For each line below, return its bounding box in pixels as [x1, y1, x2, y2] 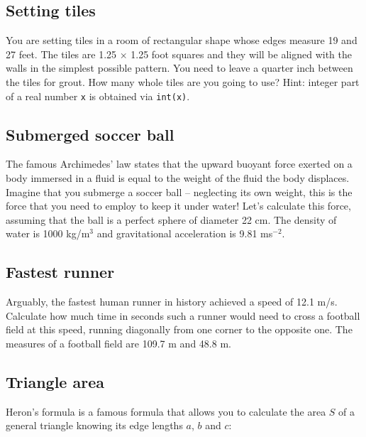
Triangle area [6, 370, 104, 392]
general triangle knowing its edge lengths [6, 418, 183, 433]
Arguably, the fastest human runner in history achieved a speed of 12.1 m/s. [6, 294, 338, 309]
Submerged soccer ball [6, 123, 174, 145]
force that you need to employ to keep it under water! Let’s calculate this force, [6, 198, 351, 213]
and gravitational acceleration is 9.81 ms [96, 226, 273, 241]
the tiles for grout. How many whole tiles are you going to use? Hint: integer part [6, 74, 360, 89]
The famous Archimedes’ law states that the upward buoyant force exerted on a [6, 156, 353, 171]
